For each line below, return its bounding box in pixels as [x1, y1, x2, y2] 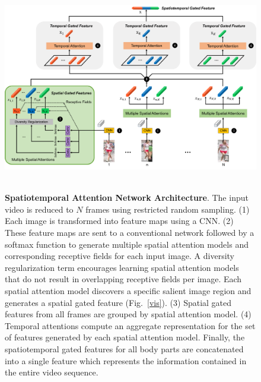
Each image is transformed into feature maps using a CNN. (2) [5, 214, 234, 227]
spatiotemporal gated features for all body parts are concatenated [5, 342, 244, 355]
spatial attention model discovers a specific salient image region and [5, 284, 252, 296]
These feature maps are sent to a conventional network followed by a [5, 226, 254, 238]
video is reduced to [5, 203, 74, 215]
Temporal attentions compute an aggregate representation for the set [5, 319, 256, 332]
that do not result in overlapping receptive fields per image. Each [5, 273, 242, 285]
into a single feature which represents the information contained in [5, 354, 247, 367]
